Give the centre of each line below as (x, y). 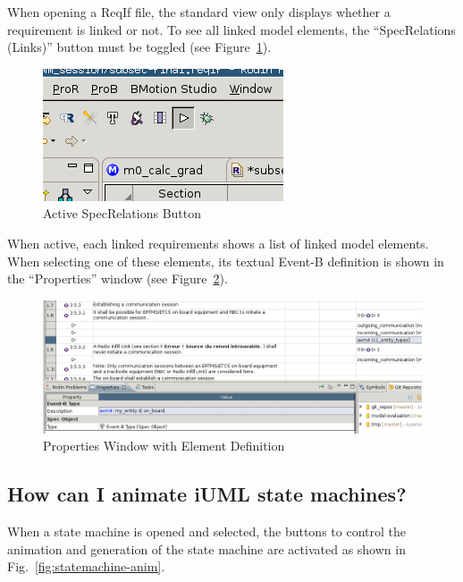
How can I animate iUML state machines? (207, 494)
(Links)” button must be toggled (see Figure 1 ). (139, 47)
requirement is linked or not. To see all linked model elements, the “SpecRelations (231, 29)
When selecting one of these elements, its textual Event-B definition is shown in (226, 261)
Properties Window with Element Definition (164, 446)
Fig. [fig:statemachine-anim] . (86, 566)
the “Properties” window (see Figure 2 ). (118, 278)
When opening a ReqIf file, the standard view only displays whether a (199, 12)
